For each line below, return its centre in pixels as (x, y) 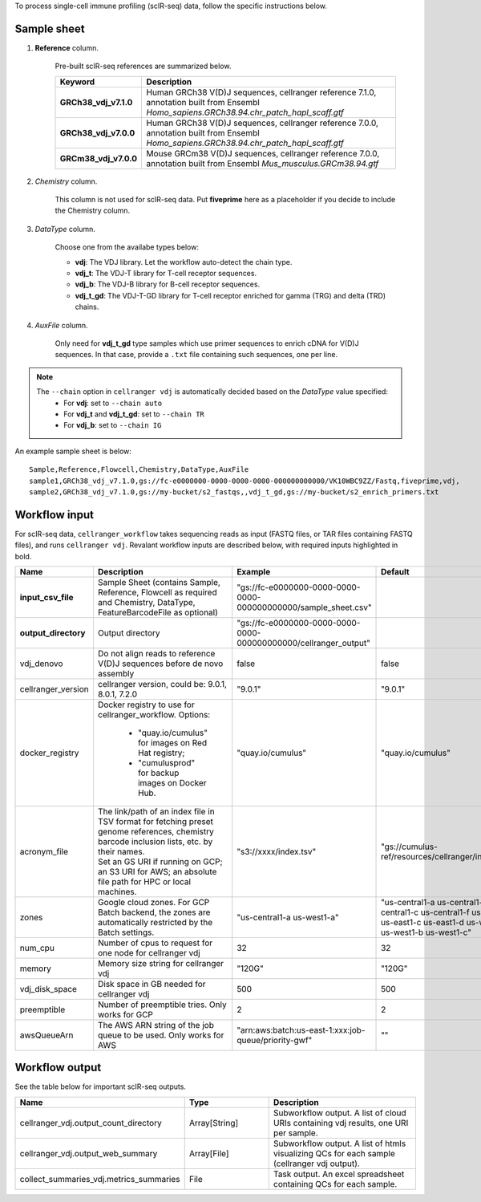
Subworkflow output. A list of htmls (340, 1143)
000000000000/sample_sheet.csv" (304, 607)
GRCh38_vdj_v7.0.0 (97, 132)
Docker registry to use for (146, 705)
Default (395, 571)
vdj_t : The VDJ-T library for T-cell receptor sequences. (166, 274)
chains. (87, 307)
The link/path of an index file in (156, 811)
